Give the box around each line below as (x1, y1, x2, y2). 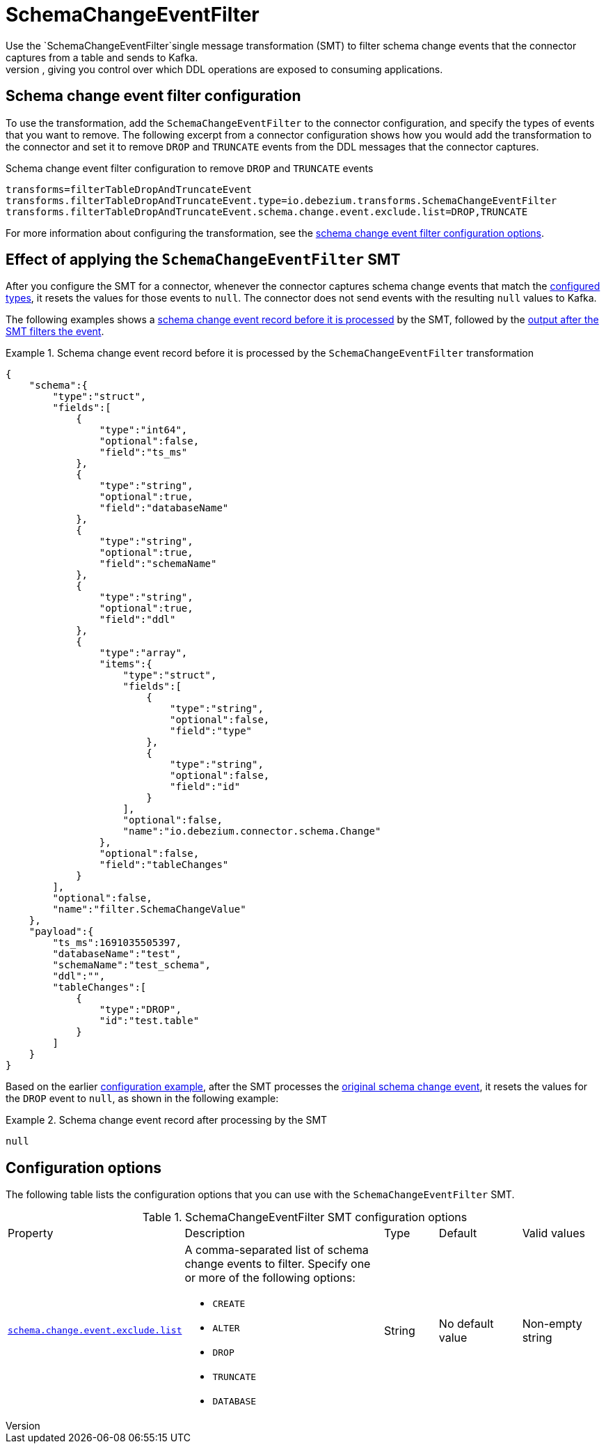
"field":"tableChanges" (99, 859, 229, 871)
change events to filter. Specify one (184, 1257, 371, 1271)
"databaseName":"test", (52, 948, 182, 960)
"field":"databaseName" (99, 502, 229, 514)
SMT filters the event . (6, 325, 104, 338)
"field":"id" (170, 781, 241, 793)
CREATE (212, 1299, 246, 1310)
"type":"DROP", (99, 1004, 182, 1016)
